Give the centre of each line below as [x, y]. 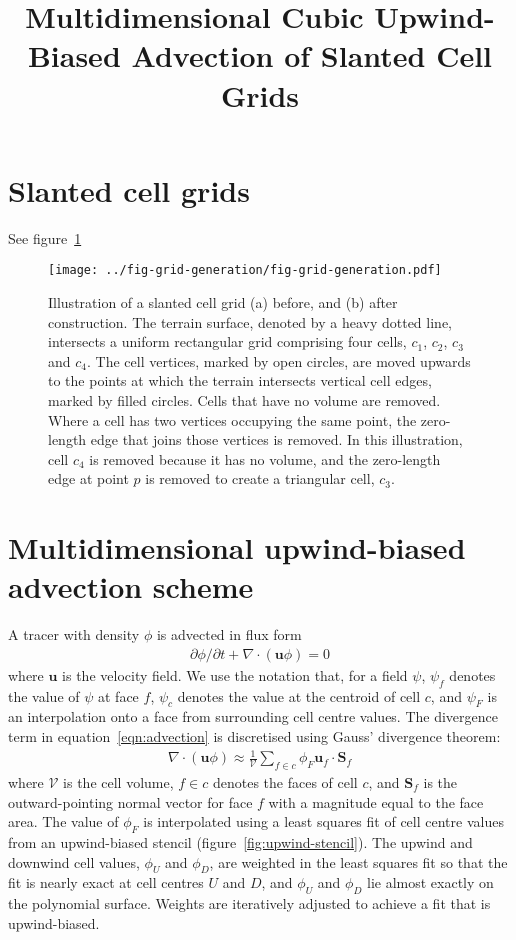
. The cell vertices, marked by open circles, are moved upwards [278, 360]
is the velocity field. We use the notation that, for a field [235, 674]
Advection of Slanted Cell [312, 55]
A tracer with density [74, 634]
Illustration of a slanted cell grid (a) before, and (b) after [223, 301]
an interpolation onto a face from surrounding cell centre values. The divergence [253, 716]
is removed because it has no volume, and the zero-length [265, 458]
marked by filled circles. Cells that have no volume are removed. [244, 399]
